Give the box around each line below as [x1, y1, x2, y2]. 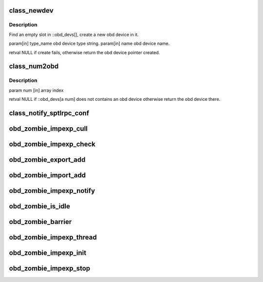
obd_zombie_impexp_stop [9, 264, 91, 273]
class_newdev [9, 6, 54, 15]
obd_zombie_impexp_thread [9, 233, 97, 242]
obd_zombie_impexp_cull [9, 124, 88, 132]
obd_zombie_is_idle [9, 202, 71, 210]
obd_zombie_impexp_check [9, 140, 96, 148]
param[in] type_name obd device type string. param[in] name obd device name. [9, 40, 170, 46]
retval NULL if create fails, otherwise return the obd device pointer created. [9, 49, 160, 56]
